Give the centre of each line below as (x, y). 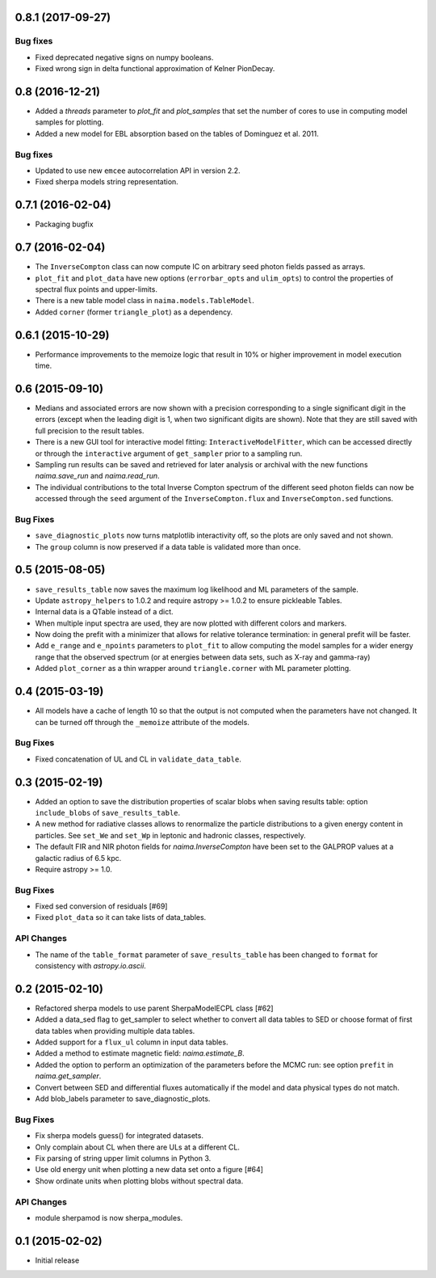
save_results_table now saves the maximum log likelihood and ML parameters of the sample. (197, 589)
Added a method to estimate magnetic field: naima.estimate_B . (140, 1053)
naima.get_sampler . (68, 1076)
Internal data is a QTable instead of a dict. (104, 612)
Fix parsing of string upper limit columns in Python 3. (123, 1158)
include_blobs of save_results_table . (108, 812)
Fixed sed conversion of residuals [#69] (101, 906)
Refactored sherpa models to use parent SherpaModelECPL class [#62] (154, 1008)
